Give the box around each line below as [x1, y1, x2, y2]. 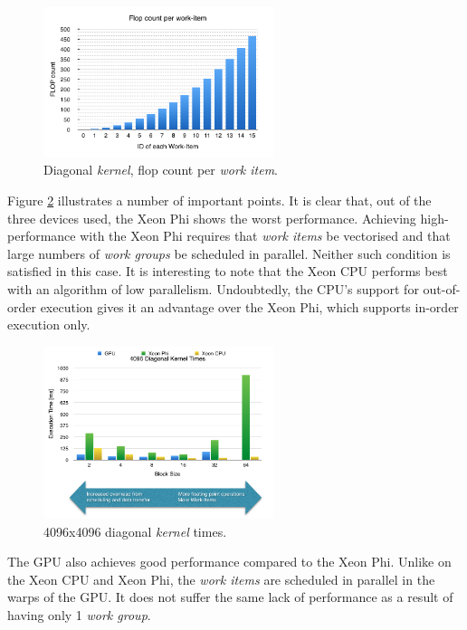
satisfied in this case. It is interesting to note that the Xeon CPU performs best [7, 262, 448, 281]
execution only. [7, 315, 91, 334]
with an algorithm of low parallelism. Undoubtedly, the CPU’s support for [7, 279, 419, 298]
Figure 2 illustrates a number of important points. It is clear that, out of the [7, 190, 432, 209]
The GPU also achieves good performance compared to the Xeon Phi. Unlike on [7, 552, 452, 571]
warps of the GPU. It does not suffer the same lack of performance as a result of [7, 587, 453, 606]
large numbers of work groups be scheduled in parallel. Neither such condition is [7, 243, 451, 262]
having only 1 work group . [7, 606, 151, 625]
